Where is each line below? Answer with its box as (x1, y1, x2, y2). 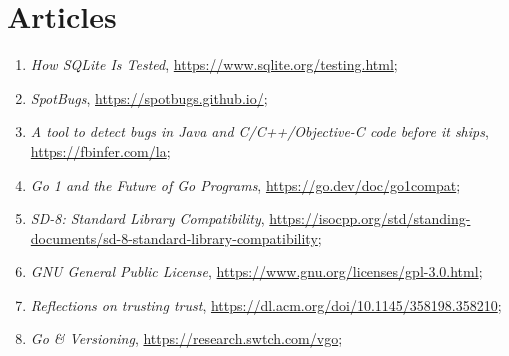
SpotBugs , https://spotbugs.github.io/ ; (30, 87, 268, 108)
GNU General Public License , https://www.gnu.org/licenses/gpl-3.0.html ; (30, 261, 483, 282)
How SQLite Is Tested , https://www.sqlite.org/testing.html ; (30, 54, 398, 75)
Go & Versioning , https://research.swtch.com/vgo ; (30, 328, 343, 349)
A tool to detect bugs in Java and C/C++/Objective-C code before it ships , (30, 121, 489, 142)
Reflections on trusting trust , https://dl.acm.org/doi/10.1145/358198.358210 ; (30, 294, 502, 315)
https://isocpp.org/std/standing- (269, 208, 471, 229)
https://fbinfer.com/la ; (30, 140, 171, 161)
